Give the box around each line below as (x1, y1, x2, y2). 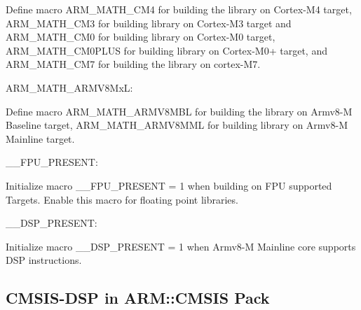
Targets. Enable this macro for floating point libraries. (6, 192, 238, 206)
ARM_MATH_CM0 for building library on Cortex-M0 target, (6, 29, 275, 44)
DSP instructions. (6, 253, 82, 267)
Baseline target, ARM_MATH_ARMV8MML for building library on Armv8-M (6, 118, 348, 132)
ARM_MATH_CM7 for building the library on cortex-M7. (6, 57, 261, 71)
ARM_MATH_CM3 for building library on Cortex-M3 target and (6, 15, 292, 30)
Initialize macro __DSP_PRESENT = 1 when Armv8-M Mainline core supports (6, 239, 356, 253)
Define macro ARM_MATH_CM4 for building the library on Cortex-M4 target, (6, 2, 352, 16)
